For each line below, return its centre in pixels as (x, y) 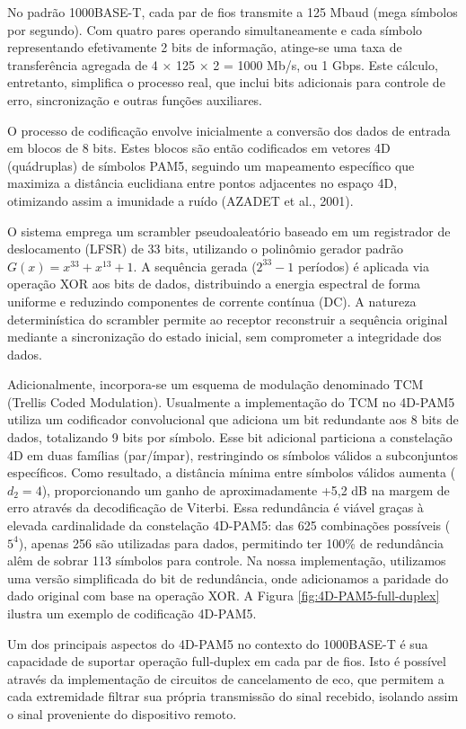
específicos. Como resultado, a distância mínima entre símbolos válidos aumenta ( (232, 472)
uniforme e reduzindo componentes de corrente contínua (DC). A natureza (212, 301)
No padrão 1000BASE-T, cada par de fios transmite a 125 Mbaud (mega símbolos (233, 12)
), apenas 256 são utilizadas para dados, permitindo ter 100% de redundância (231, 542)
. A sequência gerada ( (195, 266)
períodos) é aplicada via (363, 266)
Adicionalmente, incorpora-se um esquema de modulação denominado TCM (215, 384)
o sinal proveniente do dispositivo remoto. (122, 713)
